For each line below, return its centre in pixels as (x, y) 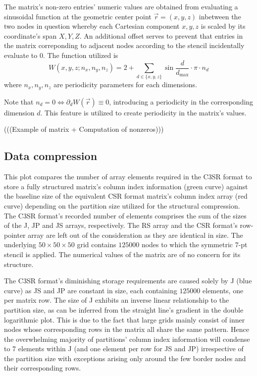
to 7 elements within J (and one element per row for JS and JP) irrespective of (124, 349)
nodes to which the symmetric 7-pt (194, 244)
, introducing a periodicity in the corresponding (181, 101)
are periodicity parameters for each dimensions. (125, 84)
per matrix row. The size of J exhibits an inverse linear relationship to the (117, 300)
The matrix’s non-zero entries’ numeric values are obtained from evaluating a (121, 6)
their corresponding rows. (43, 368)
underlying (20, 244)
